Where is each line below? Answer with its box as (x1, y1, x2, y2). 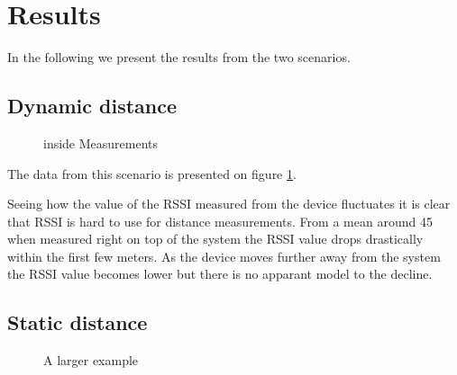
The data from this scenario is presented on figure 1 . (7, 164, 297, 183)
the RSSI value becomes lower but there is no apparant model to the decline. (7, 264, 433, 283)
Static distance (7, 308, 148, 336)
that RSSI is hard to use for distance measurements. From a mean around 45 (7, 211, 433, 230)
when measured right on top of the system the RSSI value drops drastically (7, 229, 424, 248)
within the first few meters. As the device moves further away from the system (7, 246, 441, 265)
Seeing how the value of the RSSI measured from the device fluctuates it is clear (7, 194, 451, 213)
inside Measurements (43, 133, 159, 152)
